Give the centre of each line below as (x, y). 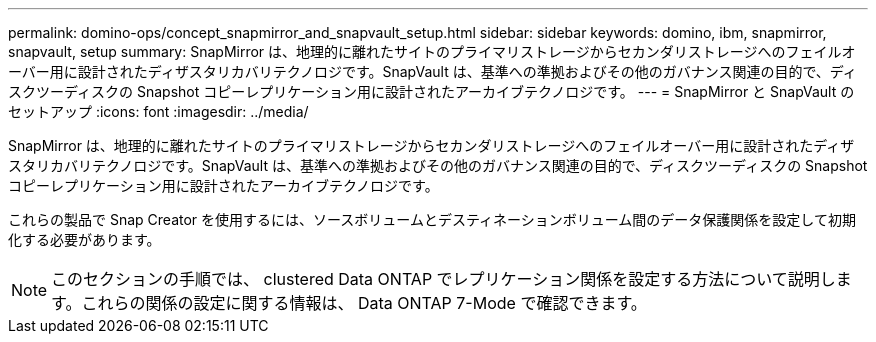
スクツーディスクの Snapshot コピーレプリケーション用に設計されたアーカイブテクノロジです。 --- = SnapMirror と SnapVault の (431, 91)
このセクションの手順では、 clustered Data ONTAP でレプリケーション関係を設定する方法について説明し (443, 279)
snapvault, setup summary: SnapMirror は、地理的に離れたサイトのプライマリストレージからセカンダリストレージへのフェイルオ (432, 51)
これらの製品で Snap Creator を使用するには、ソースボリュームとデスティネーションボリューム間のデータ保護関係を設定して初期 (432, 219)
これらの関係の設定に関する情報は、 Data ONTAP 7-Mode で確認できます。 (364, 303)
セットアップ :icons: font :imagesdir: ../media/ (158, 111)
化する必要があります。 (84, 239)
